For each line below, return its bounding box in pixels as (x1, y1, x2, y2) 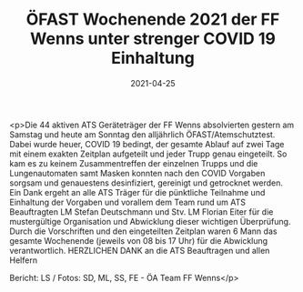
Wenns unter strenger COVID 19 (30, 28, 276, 49)
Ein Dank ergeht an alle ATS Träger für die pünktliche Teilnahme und (9, 186, 266, 197)
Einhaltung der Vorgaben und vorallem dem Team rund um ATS (9, 196, 247, 207)
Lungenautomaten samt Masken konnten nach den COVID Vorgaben (9, 167, 266, 178)
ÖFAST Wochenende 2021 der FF (25, 9, 280, 30)
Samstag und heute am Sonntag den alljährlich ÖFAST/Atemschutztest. (9, 128, 276, 140)
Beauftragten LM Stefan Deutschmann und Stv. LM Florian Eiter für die (9, 206, 274, 217)
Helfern (9, 255, 38, 266)
